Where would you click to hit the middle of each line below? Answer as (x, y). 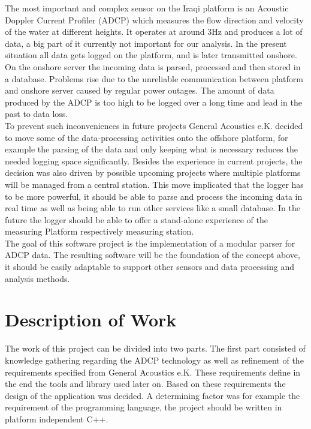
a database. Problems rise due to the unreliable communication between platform (154, 78)
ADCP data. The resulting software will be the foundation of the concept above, (153, 255)
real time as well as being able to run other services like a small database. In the (153, 208)
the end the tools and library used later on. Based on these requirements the (145, 384)
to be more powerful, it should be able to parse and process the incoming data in (154, 196)
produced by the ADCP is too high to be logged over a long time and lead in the (153, 102)
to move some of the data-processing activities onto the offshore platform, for (147, 137)
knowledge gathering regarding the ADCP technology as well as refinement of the (154, 360)
